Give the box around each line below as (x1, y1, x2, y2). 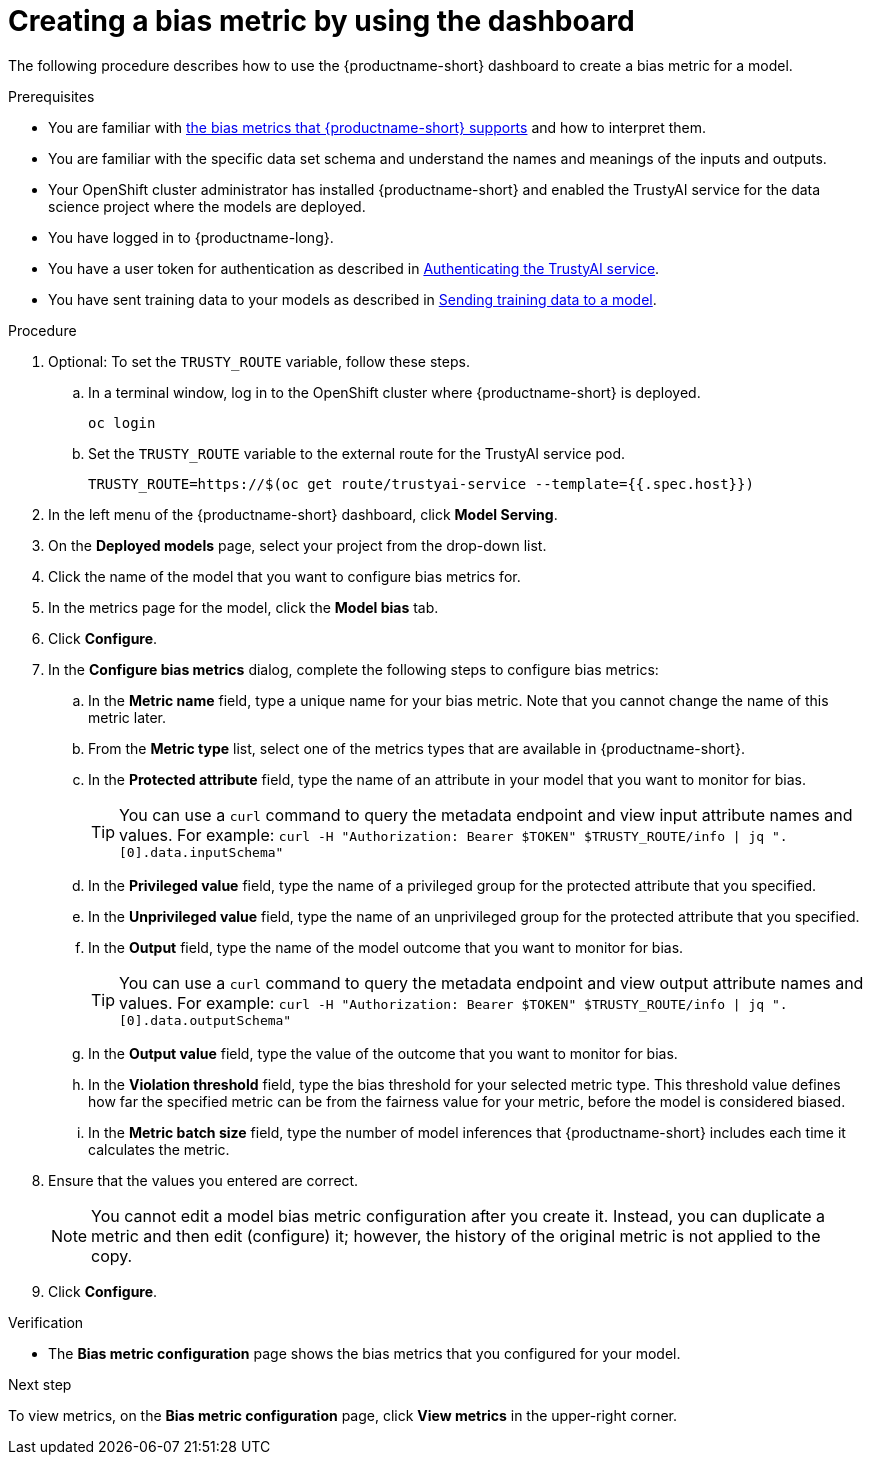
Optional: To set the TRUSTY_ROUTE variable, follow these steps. (48, 352, 470, 370)
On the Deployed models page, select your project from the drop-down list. (48, 536, 547, 554)
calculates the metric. (88, 1140, 230, 1158)
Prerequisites (8, 87, 95, 105)
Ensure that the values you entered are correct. (48, 1171, 359, 1189)
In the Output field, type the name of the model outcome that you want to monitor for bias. (88, 938, 684, 956)
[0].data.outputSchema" (119, 1012, 292, 1028)
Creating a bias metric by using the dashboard (8, 4, 635, 38)
